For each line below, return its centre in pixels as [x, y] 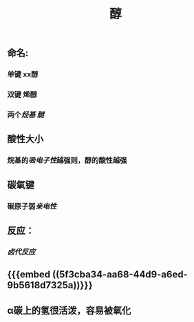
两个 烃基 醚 [26, 114]
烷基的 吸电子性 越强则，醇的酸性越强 [67, 160]
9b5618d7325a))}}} [50, 285]
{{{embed [29, 275]
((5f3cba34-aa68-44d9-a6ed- [120, 275]
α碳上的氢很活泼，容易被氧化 [69, 310]
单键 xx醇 [23, 74]
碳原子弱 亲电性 [32, 206]
